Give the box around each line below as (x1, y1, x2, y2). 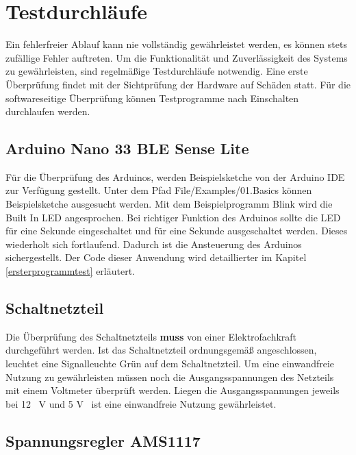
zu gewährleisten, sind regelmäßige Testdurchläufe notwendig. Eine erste (5, 64, 308, 78)
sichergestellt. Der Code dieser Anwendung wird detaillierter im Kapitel (5, 250, 307, 265)
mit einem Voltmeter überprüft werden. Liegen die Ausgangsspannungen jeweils (5, 383, 340, 397)
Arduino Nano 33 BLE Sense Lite (5, 138, 249, 159)
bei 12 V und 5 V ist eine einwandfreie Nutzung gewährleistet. (5, 396, 277, 410)
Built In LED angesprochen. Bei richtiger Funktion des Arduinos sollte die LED (5, 210, 341, 224)
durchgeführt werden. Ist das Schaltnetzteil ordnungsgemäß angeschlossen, (5, 343, 317, 357)
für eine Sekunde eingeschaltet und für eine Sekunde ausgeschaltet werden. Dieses (5, 223, 348, 238)
